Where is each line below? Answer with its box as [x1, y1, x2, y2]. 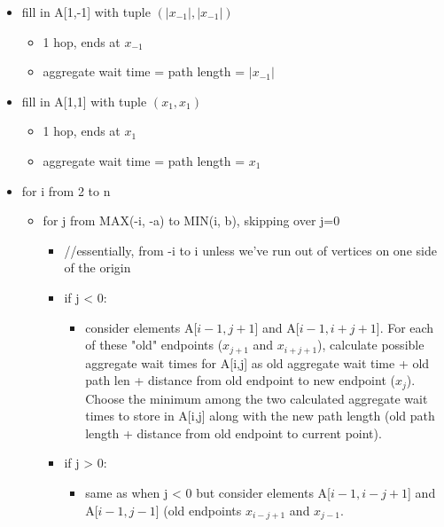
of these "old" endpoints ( [85, 335, 223, 354]
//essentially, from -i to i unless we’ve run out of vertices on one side [64, 240, 437, 259]
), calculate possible [317, 335, 425, 354]
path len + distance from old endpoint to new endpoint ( [85, 371, 395, 389]
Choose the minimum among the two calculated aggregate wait [85, 389, 428, 407]
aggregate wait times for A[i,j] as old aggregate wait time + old [85, 353, 430, 372]
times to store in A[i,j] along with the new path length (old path [85, 406, 435, 425]
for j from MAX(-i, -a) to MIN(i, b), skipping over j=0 [43, 211, 340, 230]
